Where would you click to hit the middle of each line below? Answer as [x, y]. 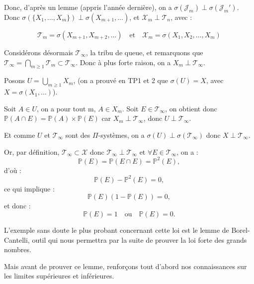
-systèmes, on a [121, 135]
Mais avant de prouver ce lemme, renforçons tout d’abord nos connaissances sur [126, 266]
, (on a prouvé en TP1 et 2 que [121, 80]
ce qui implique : [29, 188]
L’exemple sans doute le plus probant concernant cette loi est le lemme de [117, 230]
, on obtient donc [191, 108]
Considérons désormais [39, 52]
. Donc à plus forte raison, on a [123, 62]
